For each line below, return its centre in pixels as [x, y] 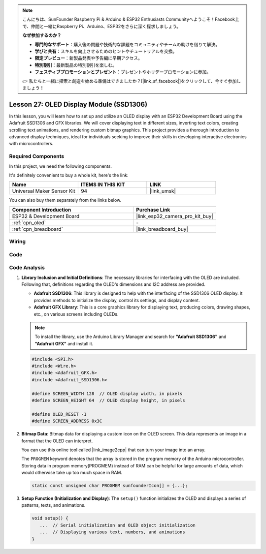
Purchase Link [153, 210]
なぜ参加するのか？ [42, 35]
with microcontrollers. [31, 144]
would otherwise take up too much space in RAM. [72, 473]
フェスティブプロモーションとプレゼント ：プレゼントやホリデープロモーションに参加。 [123, 72]
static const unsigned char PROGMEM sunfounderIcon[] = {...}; [110, 486]
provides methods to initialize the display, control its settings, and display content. [117, 300]
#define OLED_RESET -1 [59, 414]
